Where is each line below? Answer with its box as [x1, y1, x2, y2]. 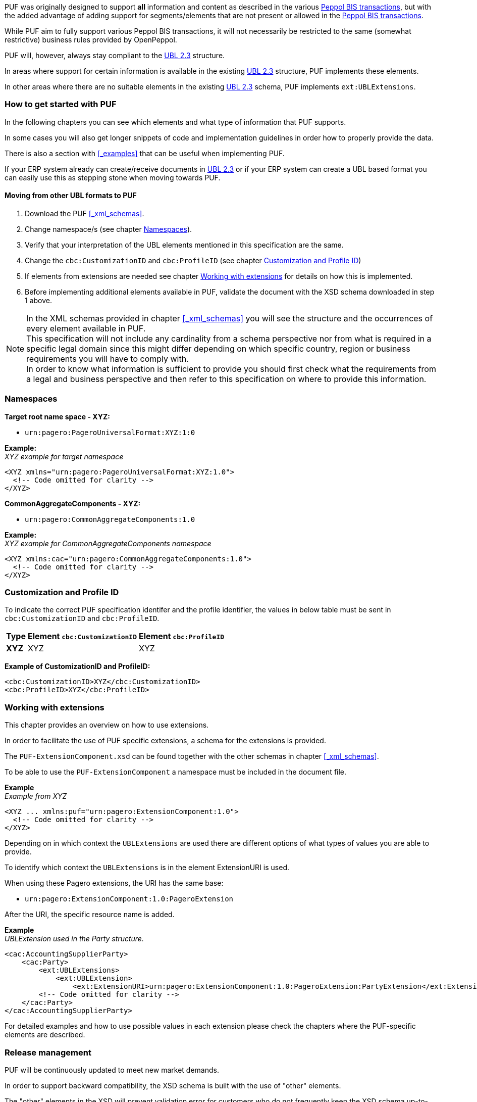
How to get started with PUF [5, 99, 117, 110]
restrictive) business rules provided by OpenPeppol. [5, 35, 177, 44]
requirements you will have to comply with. [26, 353, 189, 364]
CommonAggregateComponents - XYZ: [5, 499, 141, 508]
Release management [5, 1047, 91, 1058]
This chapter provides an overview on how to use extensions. [5, 721, 209, 730]
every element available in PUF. [26, 323, 146, 333]
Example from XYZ [5, 792, 67, 801]
